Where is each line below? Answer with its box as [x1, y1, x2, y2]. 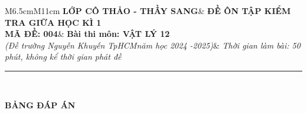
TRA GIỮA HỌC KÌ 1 [5, 16, 102, 28]
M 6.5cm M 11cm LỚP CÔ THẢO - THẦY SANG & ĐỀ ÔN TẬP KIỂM [5, 5, 291, 16]
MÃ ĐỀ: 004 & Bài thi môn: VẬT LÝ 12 [5, 28, 170, 40]
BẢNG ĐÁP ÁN [5, 98, 76, 111]
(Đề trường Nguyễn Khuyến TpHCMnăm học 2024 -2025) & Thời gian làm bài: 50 [5, 39, 301, 51]
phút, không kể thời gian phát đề [5, 50, 122, 63]
